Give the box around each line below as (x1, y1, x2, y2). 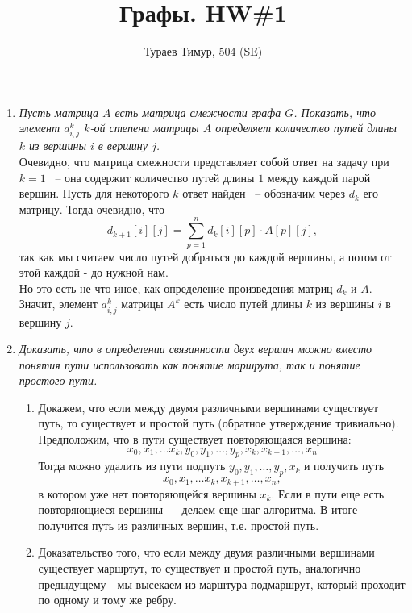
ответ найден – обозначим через (182, 185, 345, 202)
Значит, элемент (19, 295, 98, 312)
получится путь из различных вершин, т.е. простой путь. (38, 516, 319, 533)
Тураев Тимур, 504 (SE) (144, 43, 263, 60)
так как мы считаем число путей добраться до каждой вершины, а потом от (19, 248, 392, 265)
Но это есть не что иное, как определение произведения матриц (19, 279, 333, 296)
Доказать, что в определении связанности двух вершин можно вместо (19, 340, 372, 357)
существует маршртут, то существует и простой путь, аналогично (38, 560, 361, 577)
